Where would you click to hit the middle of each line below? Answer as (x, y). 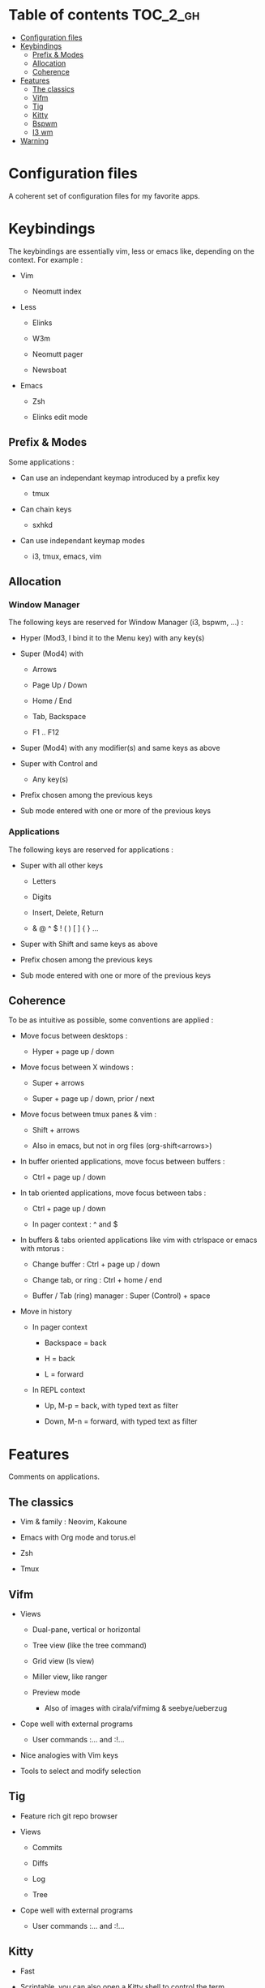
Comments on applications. (54, 1476)
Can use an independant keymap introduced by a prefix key (120, 478)
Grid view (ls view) (63, 1660)
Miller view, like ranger (70, 1677)
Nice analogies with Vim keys (69, 1755)
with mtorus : (42, 1249)
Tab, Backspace (59, 717)
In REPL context (59, 1390)
